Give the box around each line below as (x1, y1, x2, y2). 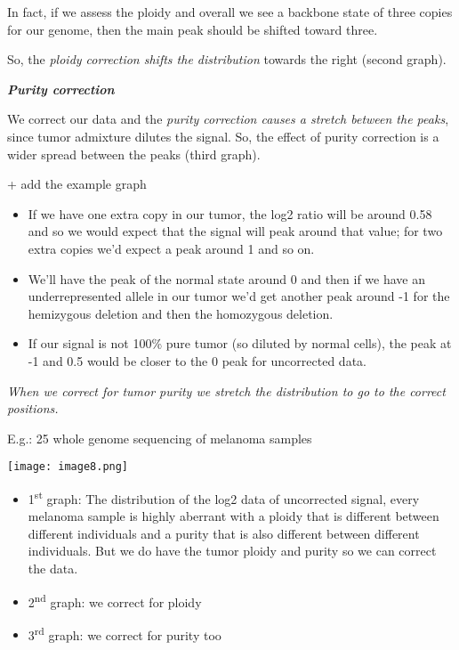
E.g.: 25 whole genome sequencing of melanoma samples (7, 428, 312, 447)
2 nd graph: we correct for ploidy (28, 589, 202, 611)
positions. (7, 399, 59, 418)
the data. (28, 558, 78, 577)
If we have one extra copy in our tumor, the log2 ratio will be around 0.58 (28, 204, 432, 223)
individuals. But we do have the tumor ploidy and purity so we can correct (28, 541, 437, 560)
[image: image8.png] (7, 460, 129, 474)
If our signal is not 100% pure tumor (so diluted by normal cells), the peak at (28, 334, 452, 353)
